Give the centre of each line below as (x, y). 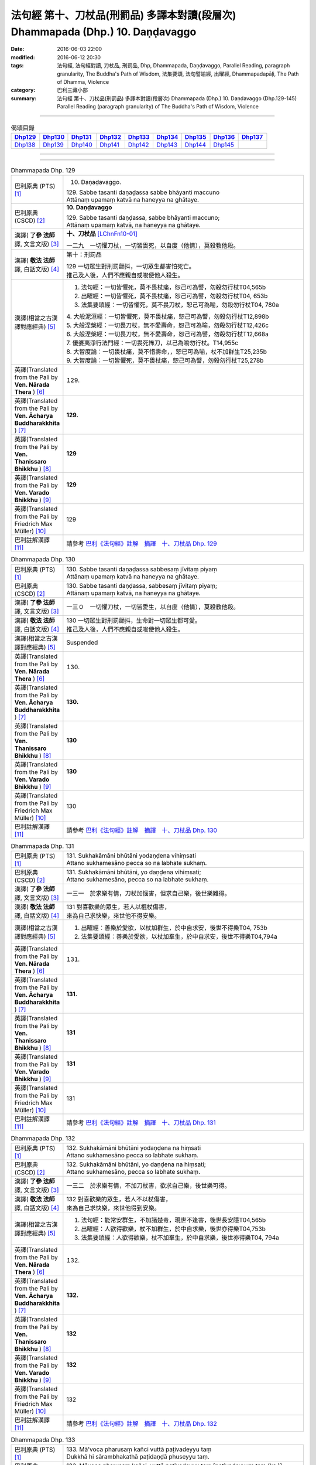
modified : (23, 57)
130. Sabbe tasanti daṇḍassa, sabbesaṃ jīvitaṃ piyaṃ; (142, 585)
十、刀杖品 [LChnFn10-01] (102, 234)
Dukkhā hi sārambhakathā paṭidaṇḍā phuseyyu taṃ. (138, 1456)
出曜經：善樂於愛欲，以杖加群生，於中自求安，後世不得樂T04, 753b (174, 928)
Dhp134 (167, 137)
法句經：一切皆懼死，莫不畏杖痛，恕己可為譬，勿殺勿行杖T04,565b (174, 287)
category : (23, 90)
